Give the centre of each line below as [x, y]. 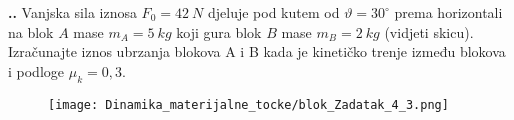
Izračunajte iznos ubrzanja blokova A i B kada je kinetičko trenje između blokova [257, 51]
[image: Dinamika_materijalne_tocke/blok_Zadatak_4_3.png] [248, 104]
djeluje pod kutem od [273, 12]
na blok [31, 31]
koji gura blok [219, 31]
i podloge [36, 70]
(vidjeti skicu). [429, 31]
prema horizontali [448, 12]
